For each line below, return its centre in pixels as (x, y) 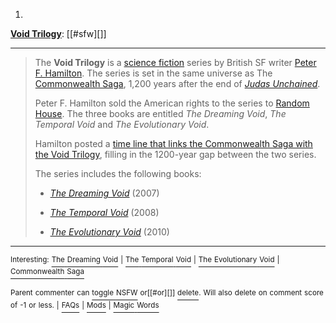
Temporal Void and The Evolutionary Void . (122, 124)
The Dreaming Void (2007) (104, 193)
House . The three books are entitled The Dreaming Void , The (160, 113)
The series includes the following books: (118, 173)
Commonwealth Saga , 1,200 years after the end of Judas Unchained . (177, 83)
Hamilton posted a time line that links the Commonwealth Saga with (173, 143)
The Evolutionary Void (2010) (109, 232)
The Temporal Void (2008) (104, 212)
